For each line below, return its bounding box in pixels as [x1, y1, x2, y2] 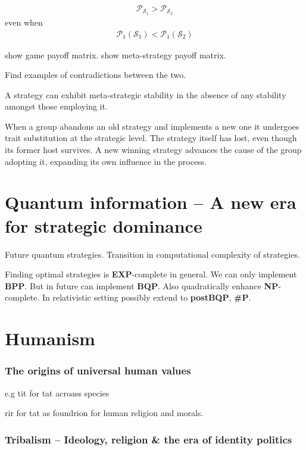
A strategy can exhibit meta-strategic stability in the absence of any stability [5, 88, 286, 101]
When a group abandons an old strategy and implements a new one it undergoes [5, 120, 299, 132]
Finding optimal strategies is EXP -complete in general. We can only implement [5, 268, 297, 280]
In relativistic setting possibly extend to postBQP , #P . [42, 291, 251, 304]
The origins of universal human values [5, 363, 191, 378]
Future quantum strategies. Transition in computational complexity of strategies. [5, 248, 300, 260]
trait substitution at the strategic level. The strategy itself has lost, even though [5, 132, 297, 144]
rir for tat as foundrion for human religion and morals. [5, 407, 204, 419]
